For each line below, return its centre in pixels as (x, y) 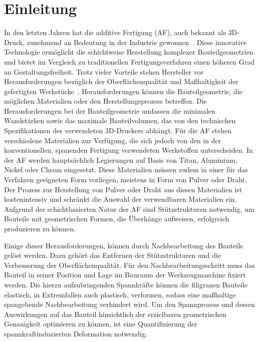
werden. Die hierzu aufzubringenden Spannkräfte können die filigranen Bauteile (126, 284)
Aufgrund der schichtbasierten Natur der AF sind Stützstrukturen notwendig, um (129, 209)
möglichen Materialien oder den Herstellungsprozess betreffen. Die (105, 101)
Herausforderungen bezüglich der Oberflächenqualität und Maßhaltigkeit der (121, 81)
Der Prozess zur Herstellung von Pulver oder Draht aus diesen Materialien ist (123, 189)
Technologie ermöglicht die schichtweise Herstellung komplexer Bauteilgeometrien (129, 52)
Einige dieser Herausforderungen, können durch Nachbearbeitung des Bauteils (123, 245)
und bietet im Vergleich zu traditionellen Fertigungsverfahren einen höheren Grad (129, 61)
